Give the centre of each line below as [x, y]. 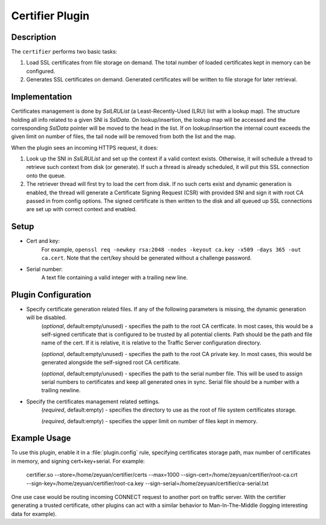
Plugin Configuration [51, 295]
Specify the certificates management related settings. [93, 401]
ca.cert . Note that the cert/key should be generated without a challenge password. [146, 258]
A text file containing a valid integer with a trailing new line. [115, 277]
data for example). [34, 514]
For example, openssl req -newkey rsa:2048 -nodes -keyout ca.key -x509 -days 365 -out [171, 249]
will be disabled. [46, 317]
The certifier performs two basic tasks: [64, 52]
